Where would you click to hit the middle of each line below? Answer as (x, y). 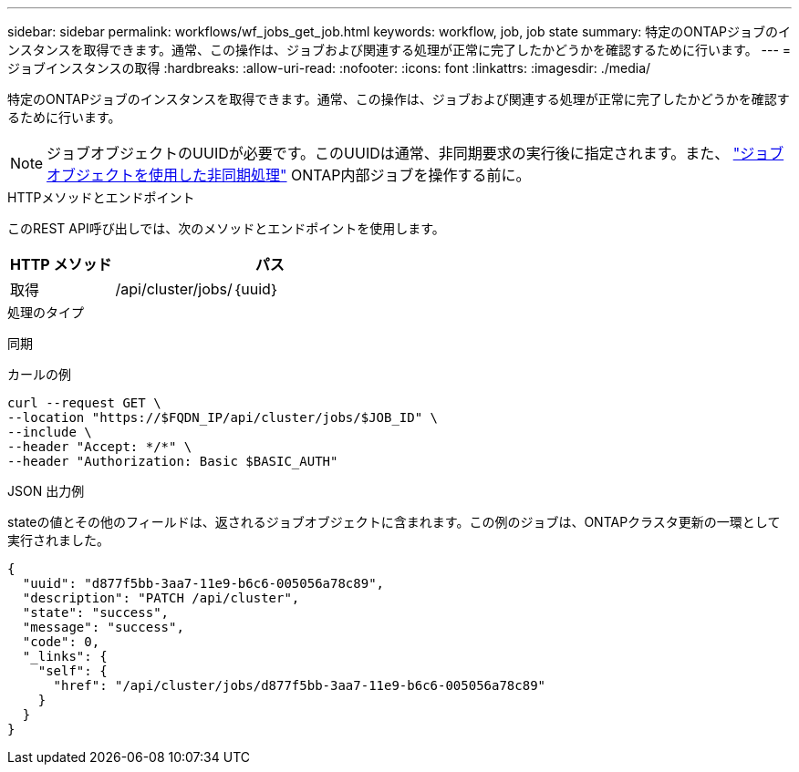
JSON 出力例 (46, 491)
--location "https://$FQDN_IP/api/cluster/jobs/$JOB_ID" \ (223, 417)
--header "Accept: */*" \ (100, 447)
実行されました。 (58, 540)
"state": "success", (96, 612)
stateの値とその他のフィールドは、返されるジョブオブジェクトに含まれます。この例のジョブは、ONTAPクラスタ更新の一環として (394, 522)
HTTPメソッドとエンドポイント (101, 197)
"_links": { (65, 656)
